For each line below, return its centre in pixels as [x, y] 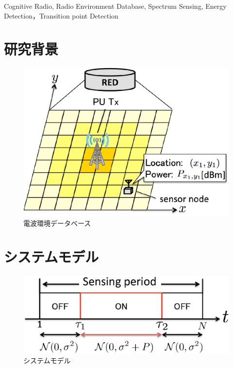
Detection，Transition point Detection [61, 15]
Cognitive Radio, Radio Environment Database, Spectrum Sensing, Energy [115, 6]
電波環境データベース [57, 223]
